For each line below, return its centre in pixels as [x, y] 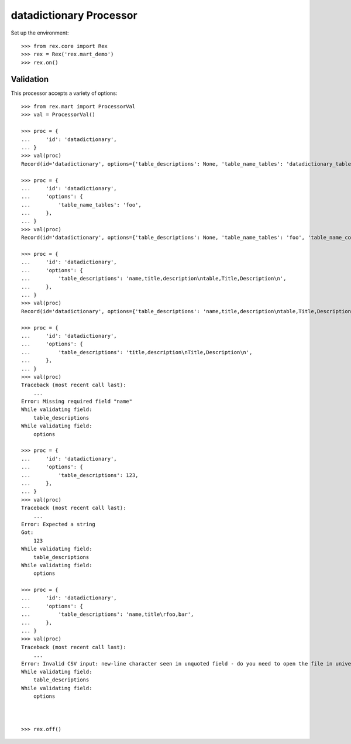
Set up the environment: [40, 33]
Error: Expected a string [58, 524]
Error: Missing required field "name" [77, 402]
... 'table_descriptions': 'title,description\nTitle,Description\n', [137, 352]
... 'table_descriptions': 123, [80, 475]
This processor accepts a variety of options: [64, 93]
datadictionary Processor [74, 15]
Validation [30, 79]
